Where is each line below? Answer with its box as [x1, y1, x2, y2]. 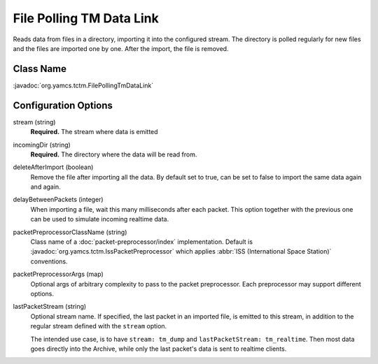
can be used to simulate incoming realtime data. [30, 215, 169, 224]
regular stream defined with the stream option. [30, 322, 167, 330]
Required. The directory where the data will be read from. [30, 150, 197, 159]
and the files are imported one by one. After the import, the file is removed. [13, 44, 229, 52]
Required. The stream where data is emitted [30, 128, 158, 136]
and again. [30, 182, 61, 191]
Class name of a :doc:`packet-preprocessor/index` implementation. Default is [30, 238, 253, 246]
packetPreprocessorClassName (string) [13, 228, 127, 236]
